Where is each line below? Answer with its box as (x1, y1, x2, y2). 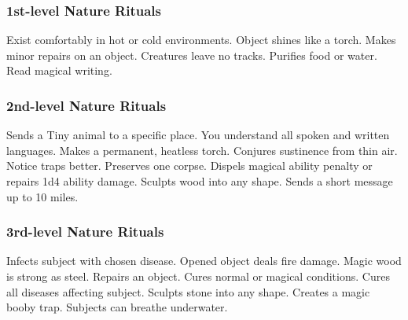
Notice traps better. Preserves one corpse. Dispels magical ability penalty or (6, 157, 373, 174)
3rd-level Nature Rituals (6, 222, 164, 241)
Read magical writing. (6, 62, 112, 79)
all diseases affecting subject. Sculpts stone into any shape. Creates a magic (6, 283, 370, 300)
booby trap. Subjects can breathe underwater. (6, 299, 228, 315)
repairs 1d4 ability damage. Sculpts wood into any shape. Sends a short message (6, 173, 393, 189)
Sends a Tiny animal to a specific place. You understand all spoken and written (6, 127, 390, 143)
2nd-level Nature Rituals (6, 95, 167, 115)
